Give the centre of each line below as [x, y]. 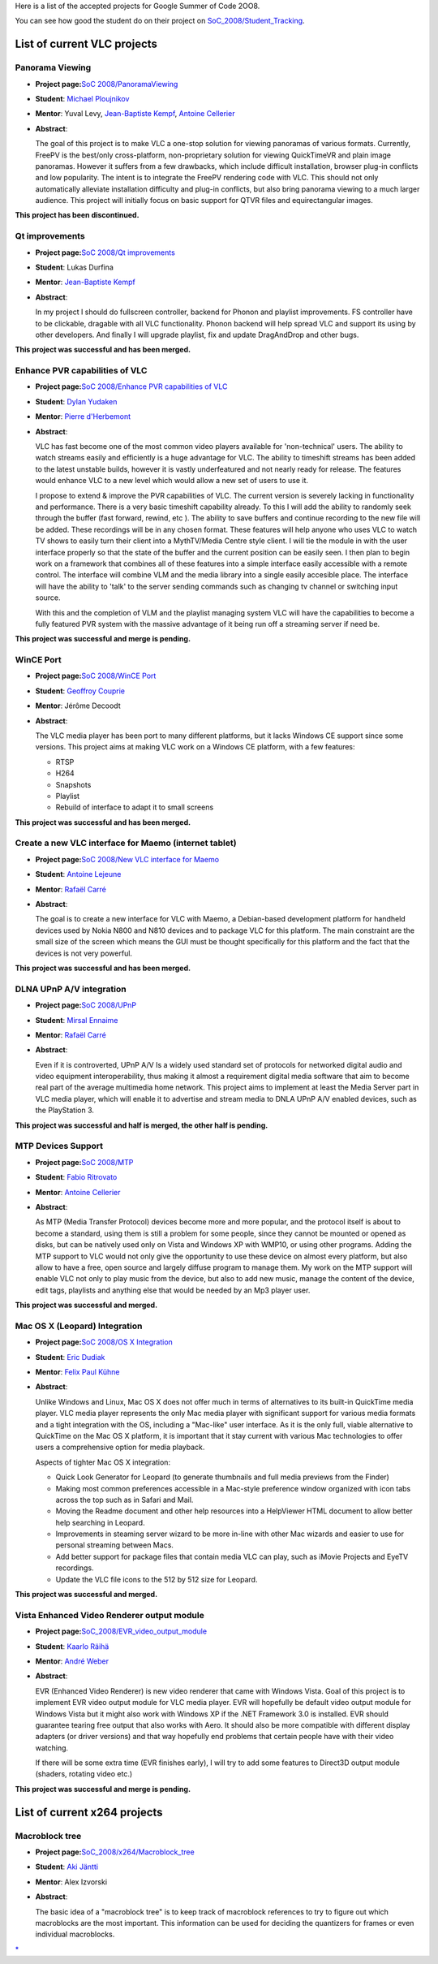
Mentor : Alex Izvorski [71, 1882]
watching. [52, 1748]
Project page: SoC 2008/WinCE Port [96, 676]
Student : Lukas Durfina [74, 267]
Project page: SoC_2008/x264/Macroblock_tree [115, 1852]
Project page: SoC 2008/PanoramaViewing [107, 84]
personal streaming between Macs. [115, 1545]
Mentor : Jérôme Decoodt [78, 706]
